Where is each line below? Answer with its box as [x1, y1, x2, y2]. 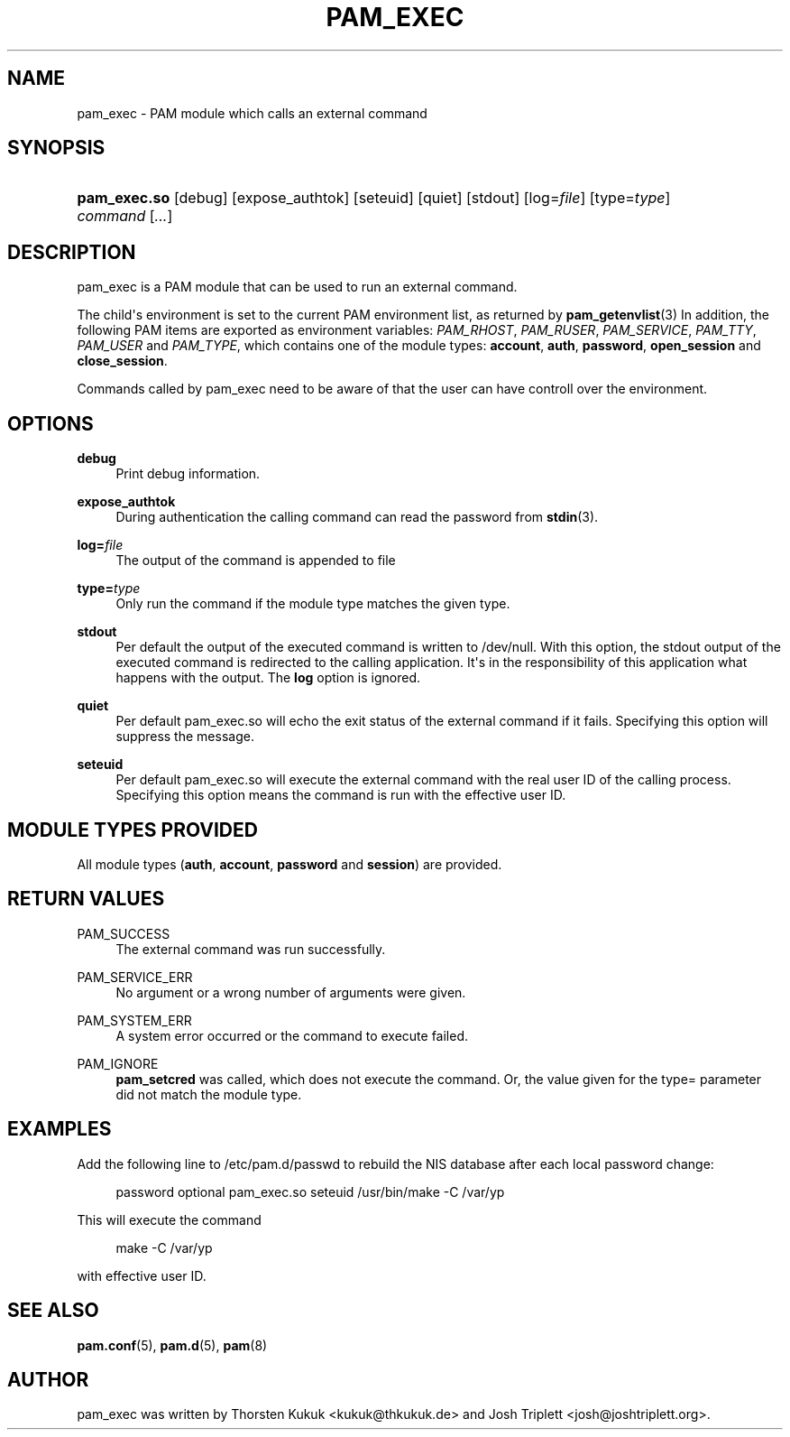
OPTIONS [7, 412, 94, 435]
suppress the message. [115, 728, 254, 745]
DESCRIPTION [7, 240, 136, 264]
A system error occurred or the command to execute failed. [115, 1027, 469, 1043]
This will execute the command [77, 1211, 262, 1228]
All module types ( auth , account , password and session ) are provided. [77, 856, 502, 872]
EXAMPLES [7, 1117, 112, 1141]
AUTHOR [7, 1367, 89, 1391]
